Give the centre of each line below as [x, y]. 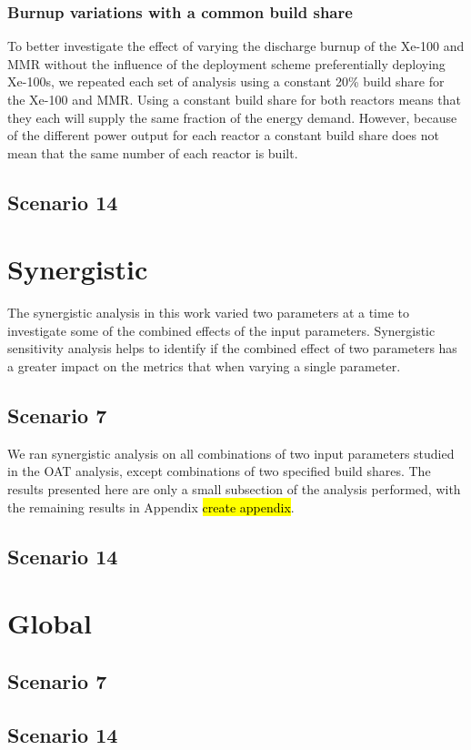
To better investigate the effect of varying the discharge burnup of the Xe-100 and [236, 46]
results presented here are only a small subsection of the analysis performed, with [234, 489]
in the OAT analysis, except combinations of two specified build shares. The [219, 471]
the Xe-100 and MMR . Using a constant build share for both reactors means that [234, 99]
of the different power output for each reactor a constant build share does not [223, 135]
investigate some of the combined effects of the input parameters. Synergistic [221, 330]
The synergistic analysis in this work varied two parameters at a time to [208, 313]
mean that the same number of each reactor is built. [153, 152]
